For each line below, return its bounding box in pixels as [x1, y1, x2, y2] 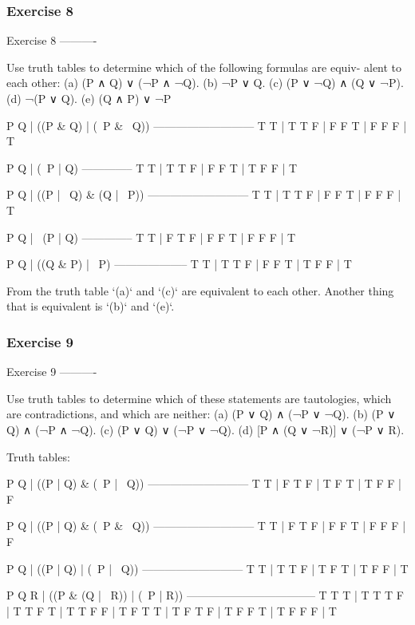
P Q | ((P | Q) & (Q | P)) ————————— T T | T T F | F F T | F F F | [6, 186, 401, 203]
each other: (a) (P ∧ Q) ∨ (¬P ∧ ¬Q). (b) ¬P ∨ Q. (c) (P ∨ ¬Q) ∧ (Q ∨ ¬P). [6, 74, 404, 91]
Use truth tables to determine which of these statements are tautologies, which [6, 390, 392, 406]
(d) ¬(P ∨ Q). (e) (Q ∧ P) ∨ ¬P [6, 90, 172, 106]
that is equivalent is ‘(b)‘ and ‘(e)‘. [6, 298, 175, 314]
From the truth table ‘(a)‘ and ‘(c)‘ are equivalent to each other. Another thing [6, 282, 394, 299]
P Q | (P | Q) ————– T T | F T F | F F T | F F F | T [6, 228, 296, 245]
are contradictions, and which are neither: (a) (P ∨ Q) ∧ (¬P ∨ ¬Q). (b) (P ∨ [6, 405, 396, 422]
